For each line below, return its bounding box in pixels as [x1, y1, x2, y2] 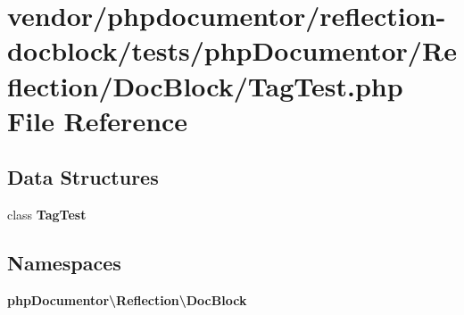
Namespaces [7, 249, 121, 277]
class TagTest [7, 205, 87, 224]
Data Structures [7, 163, 159, 191]
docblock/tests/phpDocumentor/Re [7, 32, 457, 69]
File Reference [7, 102, 188, 138]
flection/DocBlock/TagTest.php [7, 67, 403, 104]
